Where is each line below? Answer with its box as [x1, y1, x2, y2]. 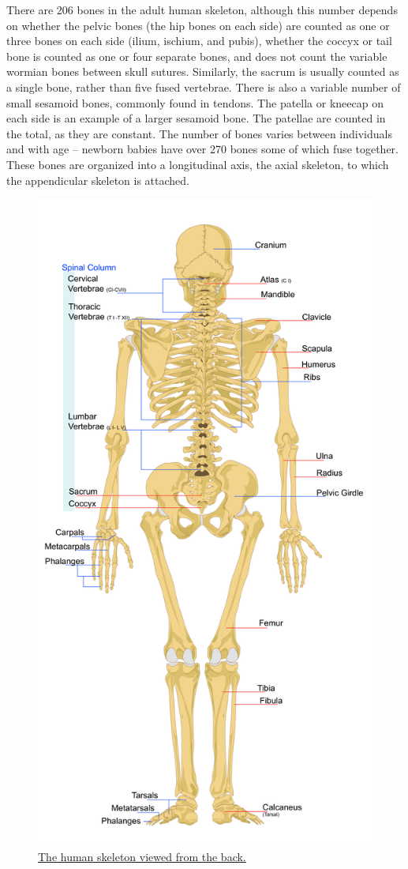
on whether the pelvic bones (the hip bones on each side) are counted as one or [6, 17, 390, 33]
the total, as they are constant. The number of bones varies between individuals [6, 125, 392, 141]
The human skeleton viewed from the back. [38, 848, 246, 865]
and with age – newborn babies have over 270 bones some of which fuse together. [6, 141, 399, 157]
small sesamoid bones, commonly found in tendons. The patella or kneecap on [6, 94, 384, 111]
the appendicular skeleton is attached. [6, 171, 189, 188]
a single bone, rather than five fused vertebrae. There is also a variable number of [6, 78, 401, 95]
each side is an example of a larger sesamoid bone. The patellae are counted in [6, 110, 386, 126]
